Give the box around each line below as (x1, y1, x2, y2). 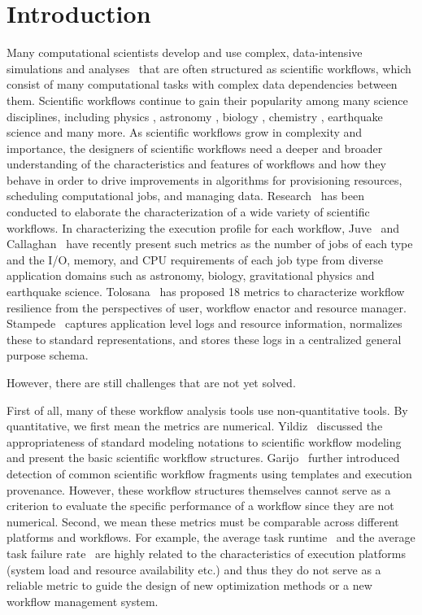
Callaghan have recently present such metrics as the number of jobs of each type (7, 235, 413, 252)
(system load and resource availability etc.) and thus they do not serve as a (7, 560, 381, 578)
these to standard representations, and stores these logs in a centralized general (7, 330, 402, 347)
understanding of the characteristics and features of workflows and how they (7, 155, 386, 172)
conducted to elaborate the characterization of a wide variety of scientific (7, 203, 370, 220)
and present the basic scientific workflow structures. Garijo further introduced (7, 449, 400, 466)
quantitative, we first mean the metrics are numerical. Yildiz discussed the (7, 417, 383, 434)
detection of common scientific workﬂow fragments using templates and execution (7, 465, 412, 482)
